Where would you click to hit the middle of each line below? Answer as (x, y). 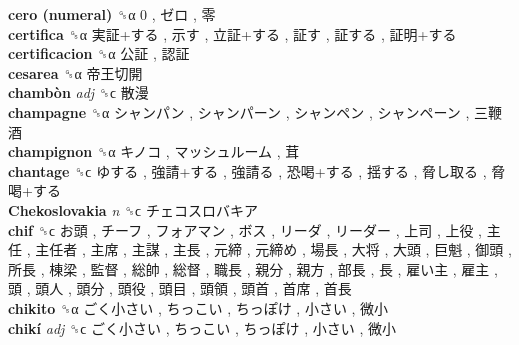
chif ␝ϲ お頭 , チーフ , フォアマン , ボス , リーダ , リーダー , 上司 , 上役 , (245, 229)
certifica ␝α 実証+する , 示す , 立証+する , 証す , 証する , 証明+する (232, 33)
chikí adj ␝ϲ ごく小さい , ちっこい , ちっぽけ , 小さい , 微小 (202, 327)
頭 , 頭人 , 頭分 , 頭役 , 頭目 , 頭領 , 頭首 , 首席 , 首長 (180, 288)
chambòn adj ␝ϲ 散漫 (78, 92)
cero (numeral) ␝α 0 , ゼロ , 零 (112, 14)
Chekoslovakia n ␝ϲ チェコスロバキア (133, 209)
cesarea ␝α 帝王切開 (75, 72)
